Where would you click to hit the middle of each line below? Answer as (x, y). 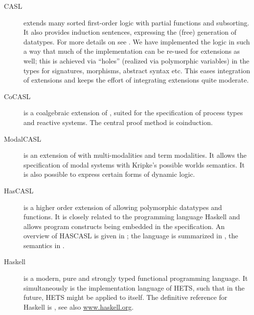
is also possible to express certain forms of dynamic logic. (109, 174)
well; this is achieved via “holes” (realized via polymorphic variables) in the (137, 60)
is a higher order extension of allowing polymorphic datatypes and (123, 207)
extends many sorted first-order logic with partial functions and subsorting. (137, 22)
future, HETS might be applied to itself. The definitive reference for (126, 297)
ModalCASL (23, 138)
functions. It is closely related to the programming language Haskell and (132, 217)
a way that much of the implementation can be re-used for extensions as (132, 51)
